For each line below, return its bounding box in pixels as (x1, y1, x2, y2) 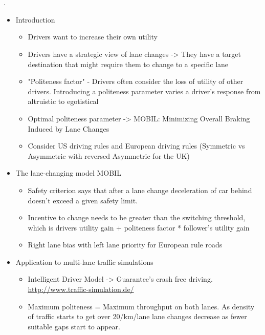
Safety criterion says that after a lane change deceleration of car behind (28, 184, 252, 195)
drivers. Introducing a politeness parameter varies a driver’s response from (28, 86, 261, 96)
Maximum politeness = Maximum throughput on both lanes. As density (28, 301, 255, 311)
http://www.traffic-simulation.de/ (28, 284, 134, 295)
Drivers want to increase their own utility (28, 31, 158, 42)
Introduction (15, 14, 55, 25)
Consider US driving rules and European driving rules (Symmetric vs (28, 140, 245, 151)
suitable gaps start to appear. (28, 321, 120, 331)
